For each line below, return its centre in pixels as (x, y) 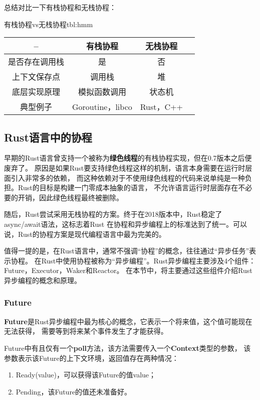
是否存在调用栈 (36, 62)
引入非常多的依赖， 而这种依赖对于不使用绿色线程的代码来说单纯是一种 (128, 177)
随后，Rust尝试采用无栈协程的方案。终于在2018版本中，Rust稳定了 (113, 214)
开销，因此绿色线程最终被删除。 (70, 197)
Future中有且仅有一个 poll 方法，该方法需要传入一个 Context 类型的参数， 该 (127, 348)
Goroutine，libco (102, 107)
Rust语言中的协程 (48, 137)
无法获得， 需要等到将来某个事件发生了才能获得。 (86, 331)
